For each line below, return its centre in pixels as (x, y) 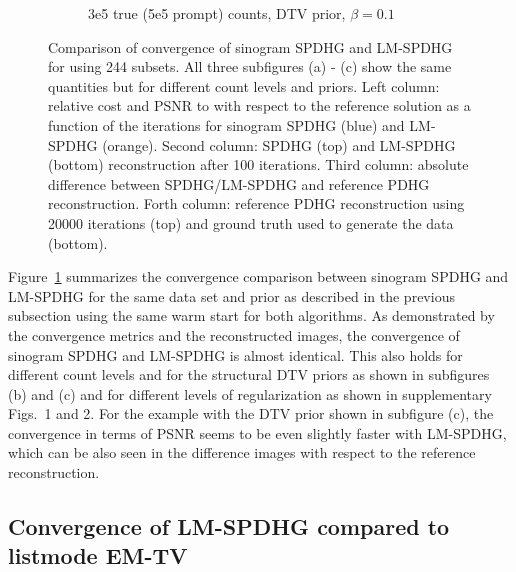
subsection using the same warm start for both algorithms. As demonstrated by (251, 315)
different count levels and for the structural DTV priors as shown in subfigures (249, 374)
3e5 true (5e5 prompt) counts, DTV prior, (217, 13)
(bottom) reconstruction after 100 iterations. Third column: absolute (258, 164)
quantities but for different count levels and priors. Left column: (244, 85)
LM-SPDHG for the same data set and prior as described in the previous (231, 295)
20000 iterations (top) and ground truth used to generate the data (251, 222)
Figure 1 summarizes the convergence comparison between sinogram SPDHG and (258, 276)
